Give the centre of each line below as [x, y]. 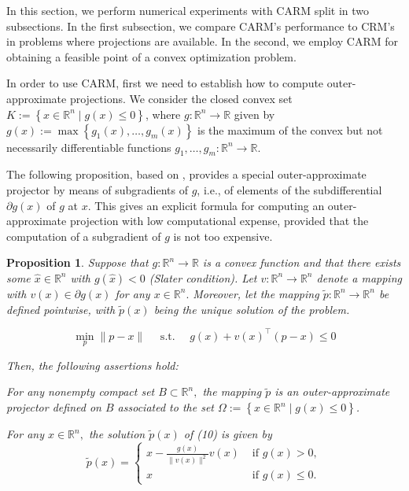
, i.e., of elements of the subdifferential [289, 189]
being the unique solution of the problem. [252, 309]
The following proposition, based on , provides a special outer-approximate [186, 174]
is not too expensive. [223, 236]
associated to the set [166, 407]
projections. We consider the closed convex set [181, 98]
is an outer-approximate [332, 391]
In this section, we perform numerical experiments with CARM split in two [188, 10]
